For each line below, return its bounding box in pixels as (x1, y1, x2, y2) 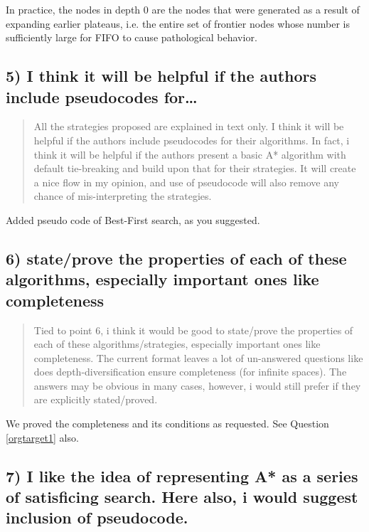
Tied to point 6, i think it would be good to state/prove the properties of (33, 322, 353, 337)
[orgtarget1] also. (6, 430, 79, 445)
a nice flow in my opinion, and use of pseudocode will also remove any (33, 174, 339, 189)
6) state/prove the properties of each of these (6, 247, 347, 269)
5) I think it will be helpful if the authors (6, 65, 317, 87)
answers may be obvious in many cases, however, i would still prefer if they (33, 378, 361, 393)
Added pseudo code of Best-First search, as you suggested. (6, 212, 260, 227)
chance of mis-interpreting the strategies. (33, 188, 212, 203)
